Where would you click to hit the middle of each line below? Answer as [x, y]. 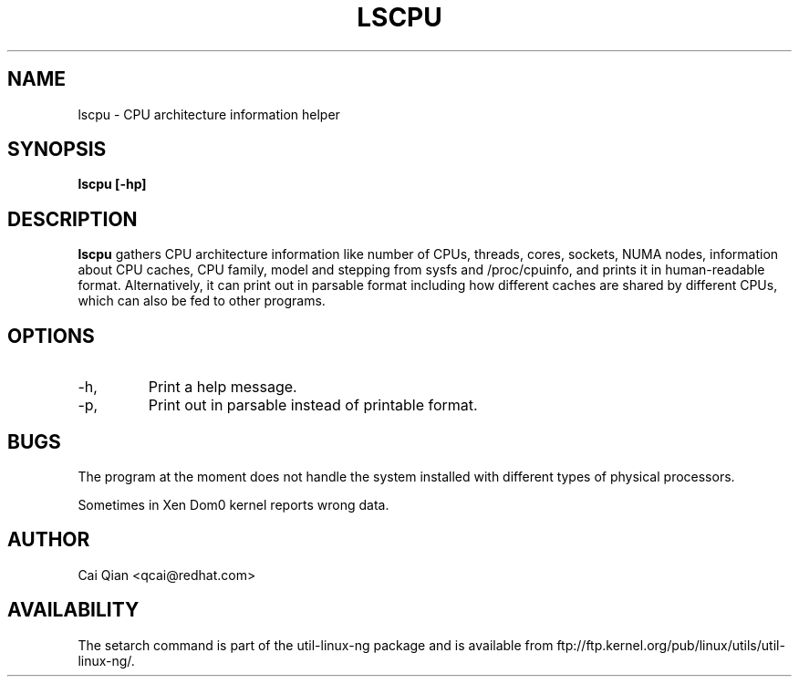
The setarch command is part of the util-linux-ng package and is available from [316, 645]
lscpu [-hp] [112, 184]
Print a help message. [223, 387]
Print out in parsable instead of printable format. [313, 405]
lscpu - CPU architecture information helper [209, 114]
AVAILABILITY [73, 610]
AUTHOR [49, 540]
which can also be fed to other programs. [202, 301]
